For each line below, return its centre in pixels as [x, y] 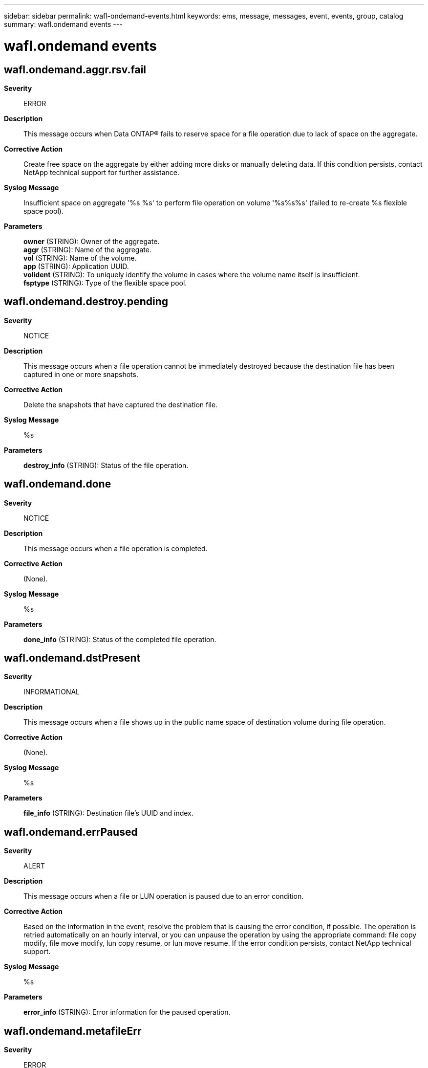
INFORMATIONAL [52, 692]
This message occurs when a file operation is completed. [116, 548]
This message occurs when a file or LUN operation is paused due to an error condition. [164, 896]
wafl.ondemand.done [58, 484]
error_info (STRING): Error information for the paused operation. [127, 1012]
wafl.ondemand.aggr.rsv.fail [75, 69]
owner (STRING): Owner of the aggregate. [92, 241]
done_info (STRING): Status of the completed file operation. [120, 639]
